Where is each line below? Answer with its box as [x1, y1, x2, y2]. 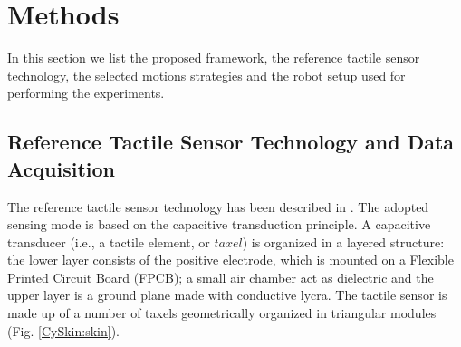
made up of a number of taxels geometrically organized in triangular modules [7, 304, 437, 323]
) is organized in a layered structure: [242, 232, 445, 251]
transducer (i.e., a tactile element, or [7, 232, 210, 251]
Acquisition [7, 154, 115, 182]
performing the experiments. [7, 83, 165, 102]
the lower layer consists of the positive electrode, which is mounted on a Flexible [7, 250, 454, 269]
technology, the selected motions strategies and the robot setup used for [7, 65, 406, 84]
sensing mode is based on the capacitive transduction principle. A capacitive [7, 215, 431, 234]
